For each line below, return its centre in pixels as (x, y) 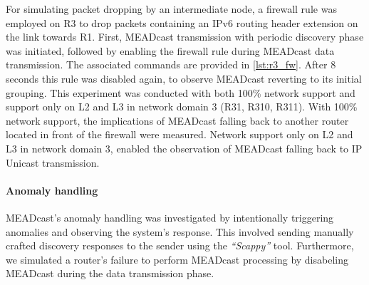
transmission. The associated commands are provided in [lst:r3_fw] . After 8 (171, 64)
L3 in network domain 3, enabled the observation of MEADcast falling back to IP (184, 148)
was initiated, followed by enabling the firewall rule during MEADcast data (170, 50)
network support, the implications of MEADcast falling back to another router (177, 120)
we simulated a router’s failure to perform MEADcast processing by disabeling (177, 259)
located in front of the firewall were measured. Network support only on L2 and (180, 134)
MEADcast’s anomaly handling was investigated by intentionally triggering (170, 217)
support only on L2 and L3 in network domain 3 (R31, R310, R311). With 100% (182, 107)
